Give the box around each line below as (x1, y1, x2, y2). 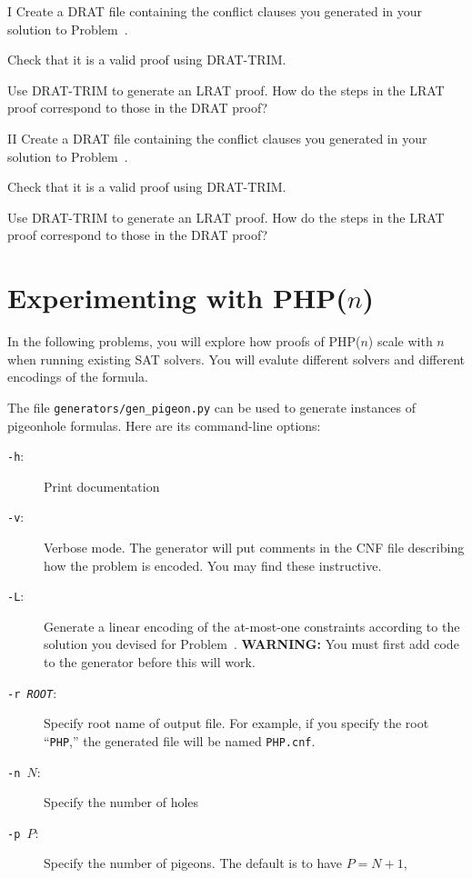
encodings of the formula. (7, 367, 148, 386)
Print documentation (44, 476, 160, 495)
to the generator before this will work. (44, 653, 256, 672)
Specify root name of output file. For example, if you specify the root (44, 713, 429, 733)
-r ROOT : (7, 683, 57, 702)
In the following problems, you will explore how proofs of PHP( (7, 332, 361, 351)
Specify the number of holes (44, 793, 199, 812)
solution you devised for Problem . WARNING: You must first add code (44, 634, 459, 654)
